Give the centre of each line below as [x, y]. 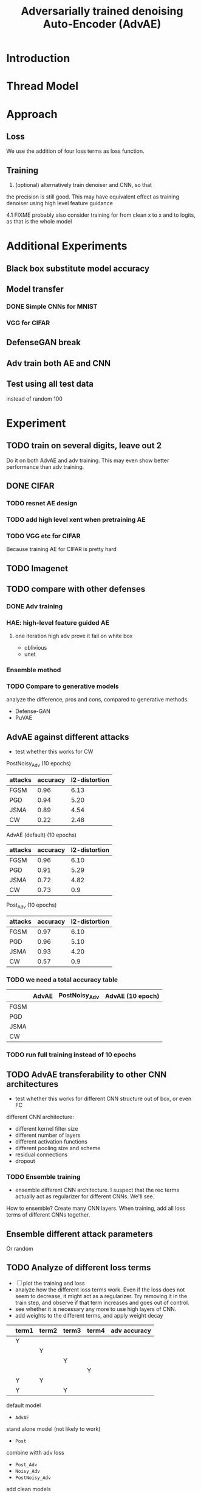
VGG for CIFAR [28, 323]
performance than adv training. [45, 466]
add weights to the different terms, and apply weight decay [89, 1315]
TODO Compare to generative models [63, 686]
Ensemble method [34, 670]
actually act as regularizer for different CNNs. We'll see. [85, 1196]
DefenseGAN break [43, 343]
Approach [32, 114]
